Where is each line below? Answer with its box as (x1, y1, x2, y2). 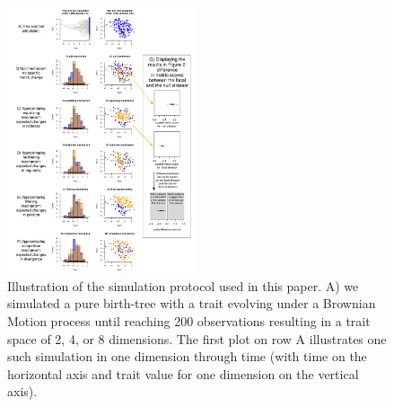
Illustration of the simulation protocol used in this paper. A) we (7, 276, 359, 295)
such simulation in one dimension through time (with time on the (7, 347, 367, 366)
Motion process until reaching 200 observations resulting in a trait (7, 311, 371, 330)
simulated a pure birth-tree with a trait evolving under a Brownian (7, 294, 376, 313)
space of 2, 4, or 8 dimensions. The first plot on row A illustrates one (7, 329, 387, 348)
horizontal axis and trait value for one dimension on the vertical (7, 364, 359, 383)
